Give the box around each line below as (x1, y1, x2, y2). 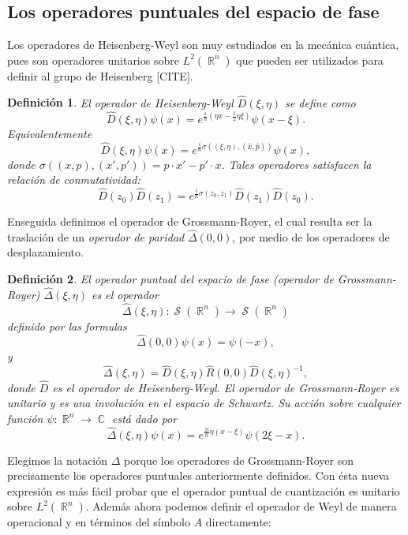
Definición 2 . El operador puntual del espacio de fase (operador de (7, 271, 334, 287)
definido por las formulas (7, 317, 127, 334)
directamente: (205, 514, 271, 530)
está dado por (112, 410, 178, 426)
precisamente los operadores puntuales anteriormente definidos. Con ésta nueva (7, 467, 390, 484)
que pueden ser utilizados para (236, 51, 384, 68)
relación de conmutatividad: (7, 171, 140, 188)
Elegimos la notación (7, 451, 108, 468)
